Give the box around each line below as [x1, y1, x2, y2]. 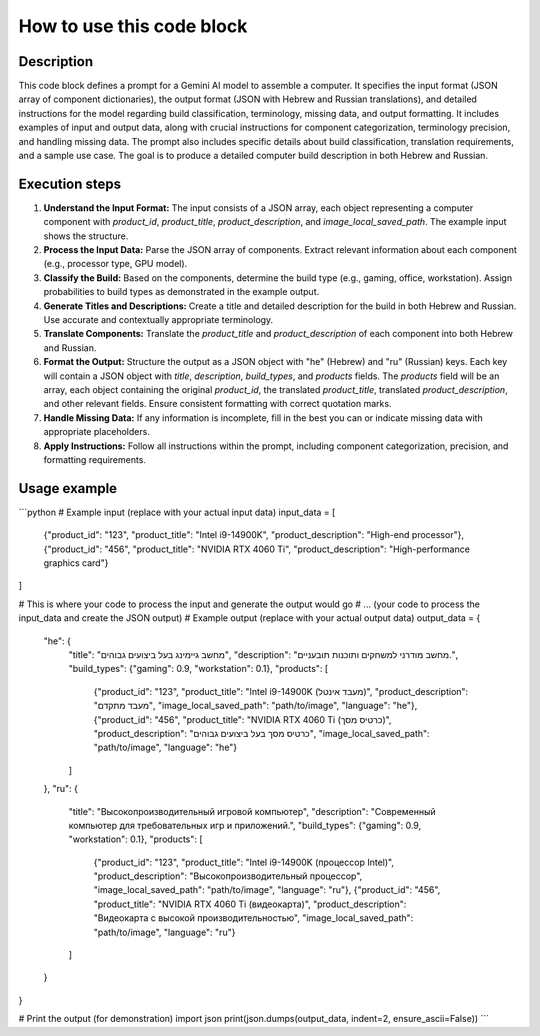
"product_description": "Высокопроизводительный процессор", [93, 870, 363, 882]
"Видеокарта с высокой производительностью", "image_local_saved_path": [93, 912, 414, 924]
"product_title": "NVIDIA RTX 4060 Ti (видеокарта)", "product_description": [93, 898, 407, 910]
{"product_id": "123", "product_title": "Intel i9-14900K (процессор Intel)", [93, 856, 395, 868]
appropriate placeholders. [43, 426, 150, 438]
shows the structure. [43, 230, 129, 242]
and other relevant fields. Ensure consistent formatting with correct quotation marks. [43, 398, 392, 410]
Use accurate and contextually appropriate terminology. [43, 314, 274, 326]
